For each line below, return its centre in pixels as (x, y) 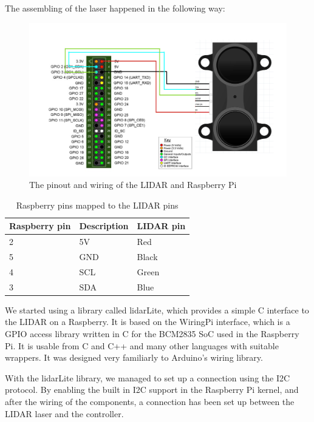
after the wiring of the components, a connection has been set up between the (150, 401)
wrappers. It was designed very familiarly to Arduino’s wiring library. (134, 357)
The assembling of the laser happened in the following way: (115, 8)
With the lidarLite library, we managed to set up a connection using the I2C (148, 377)
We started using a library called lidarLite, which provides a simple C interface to (157, 310)
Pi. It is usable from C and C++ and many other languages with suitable (142, 345)
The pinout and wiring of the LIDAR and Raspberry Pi (133, 185)
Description (104, 226)
